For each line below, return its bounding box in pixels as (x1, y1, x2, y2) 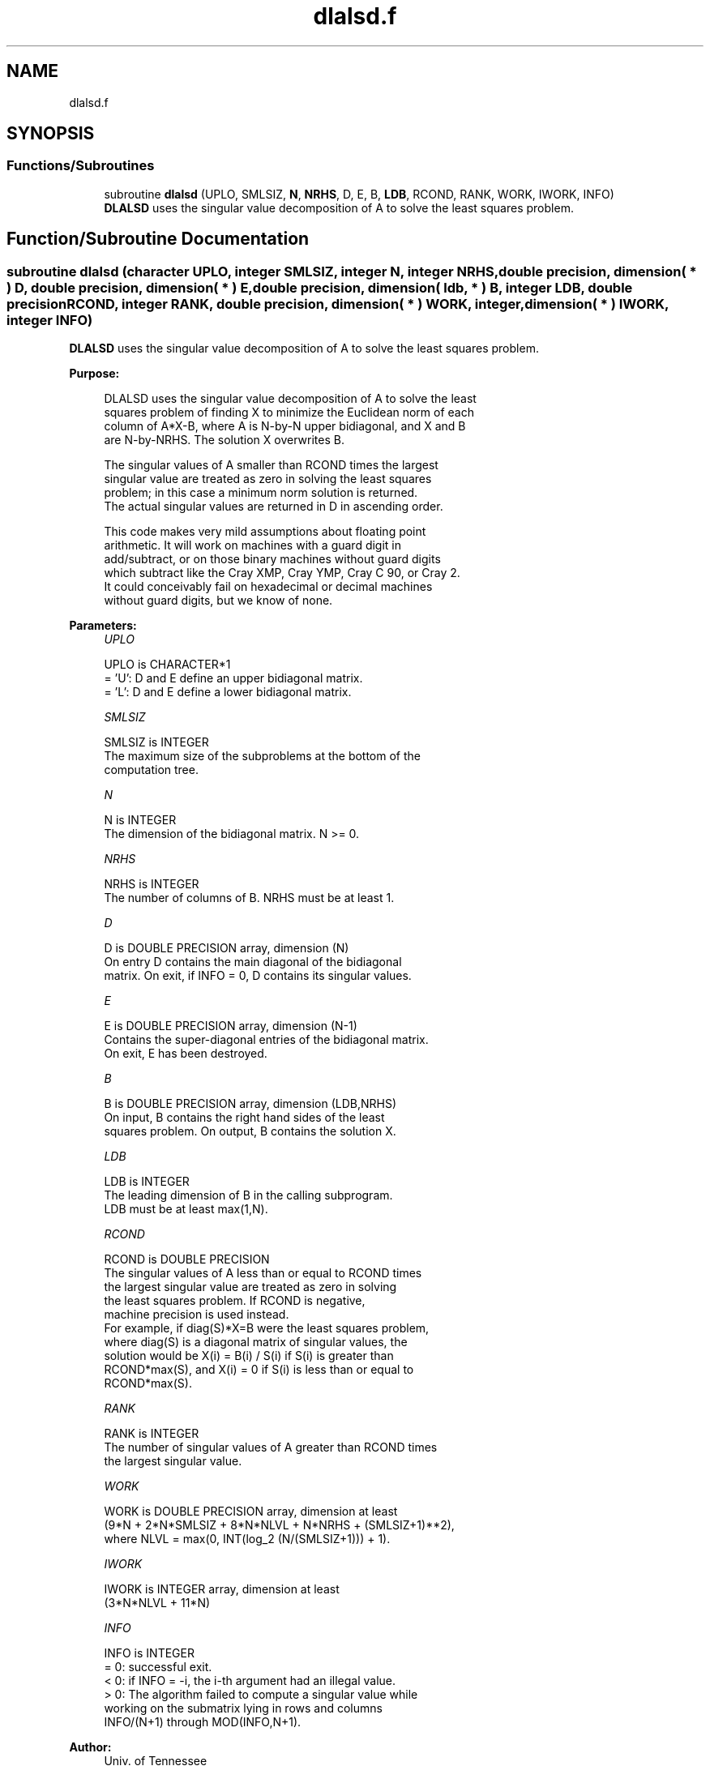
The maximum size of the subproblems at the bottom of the (104, 749, 421, 763)
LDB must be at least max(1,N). (104, 1202, 268, 1217)
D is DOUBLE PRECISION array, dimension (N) (104, 941, 349, 956)
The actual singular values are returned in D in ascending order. (104, 499, 443, 514)
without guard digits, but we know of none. (104, 593, 333, 608)
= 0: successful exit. (104, 1660, 212, 1674)
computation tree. (104, 763, 199, 777)
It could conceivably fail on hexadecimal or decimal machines (104, 579, 433, 594)
